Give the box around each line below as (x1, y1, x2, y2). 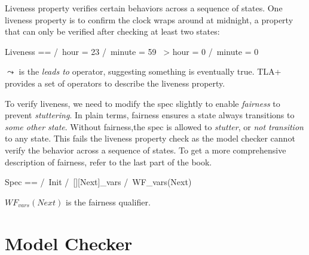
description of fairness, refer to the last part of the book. (5, 155, 212, 168)
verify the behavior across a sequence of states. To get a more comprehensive (5, 143, 286, 156)
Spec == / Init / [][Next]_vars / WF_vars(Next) (5, 176, 192, 188)
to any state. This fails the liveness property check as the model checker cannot (5, 132, 295, 145)
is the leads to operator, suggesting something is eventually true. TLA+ (19, 65, 282, 78)
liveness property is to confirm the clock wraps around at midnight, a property (5, 13, 293, 26)
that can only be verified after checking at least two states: (5, 25, 220, 38)
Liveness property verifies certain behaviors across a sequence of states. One (5, 2, 283, 14)
